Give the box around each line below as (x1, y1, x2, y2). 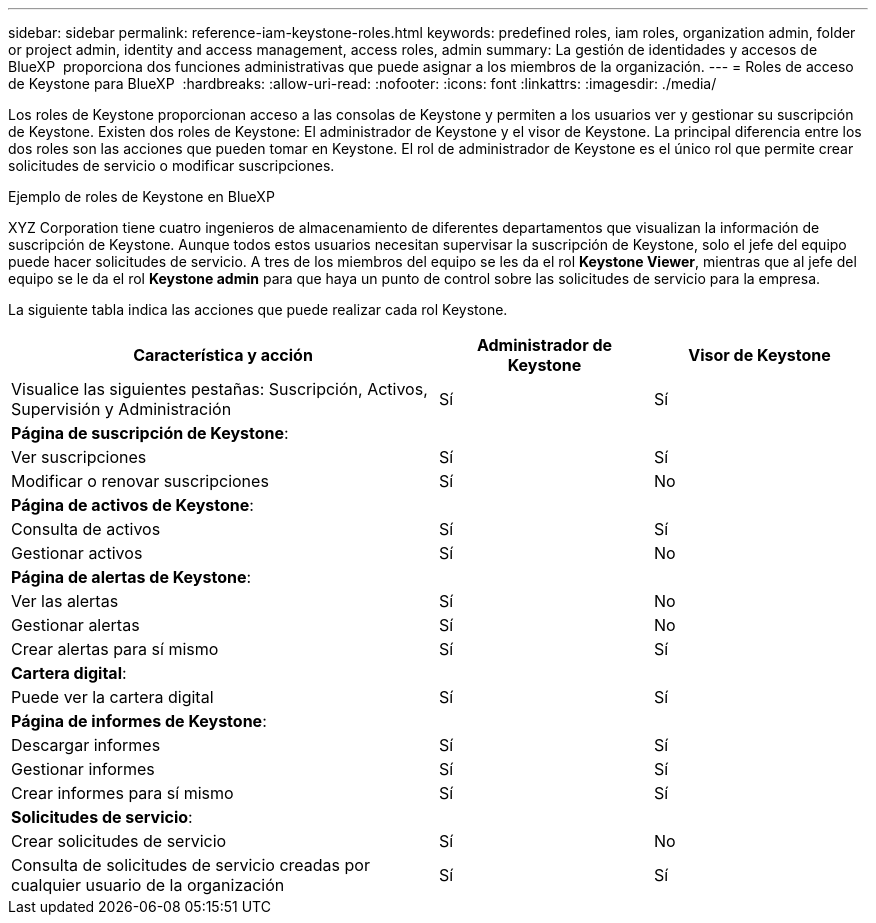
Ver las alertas (11, 591, 119, 611)
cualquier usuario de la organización (11, 875, 285, 895)
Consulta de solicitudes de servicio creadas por (11, 855, 370, 875)
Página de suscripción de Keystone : (11, 423, 289, 443)
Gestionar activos (11, 543, 143, 563)
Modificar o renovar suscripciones (11, 471, 269, 491)
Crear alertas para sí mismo (11, 639, 219, 659)
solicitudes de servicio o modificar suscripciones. (8, 157, 335, 174)
